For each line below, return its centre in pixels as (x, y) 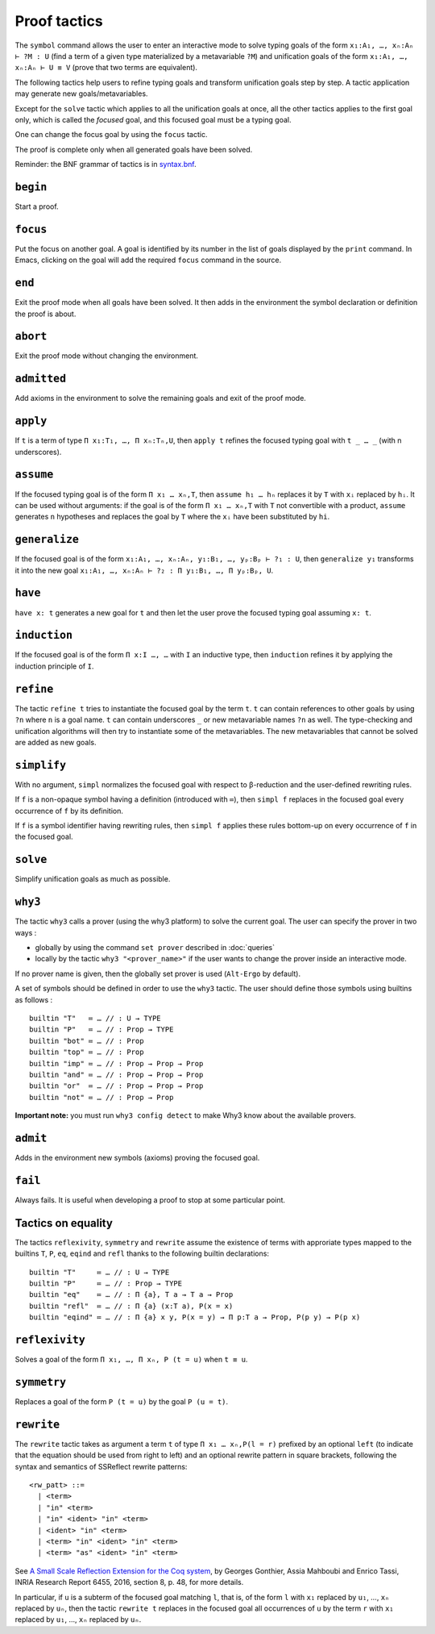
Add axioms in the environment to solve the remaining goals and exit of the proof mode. (160, 398)
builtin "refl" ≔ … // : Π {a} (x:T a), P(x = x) (131, 1306)
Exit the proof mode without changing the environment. (107, 356)
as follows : (34, 999)
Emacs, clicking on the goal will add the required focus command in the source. (148, 260)
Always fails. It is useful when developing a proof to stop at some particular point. (150, 1200)
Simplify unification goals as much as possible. (93, 879)
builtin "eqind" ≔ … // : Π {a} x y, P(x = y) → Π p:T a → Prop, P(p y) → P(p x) (195, 1317)
